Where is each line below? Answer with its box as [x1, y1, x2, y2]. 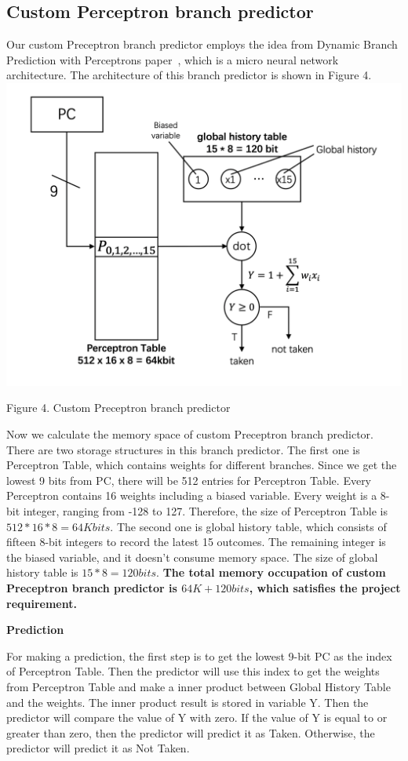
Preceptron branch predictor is [6, 579, 177, 595]
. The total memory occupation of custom [156, 564, 386, 581]
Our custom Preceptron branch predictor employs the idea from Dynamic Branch [6, 36, 398, 53]
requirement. [6, 595, 77, 611]
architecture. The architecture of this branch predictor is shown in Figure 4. [6, 67, 372, 83]
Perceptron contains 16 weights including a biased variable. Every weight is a [6, 487, 377, 504]
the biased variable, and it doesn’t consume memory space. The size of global [6, 548, 378, 565]
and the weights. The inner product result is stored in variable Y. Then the [6, 694, 369, 710]
